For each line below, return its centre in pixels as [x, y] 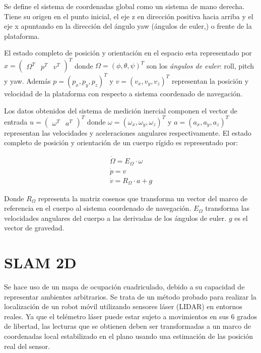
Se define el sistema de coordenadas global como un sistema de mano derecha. [124, 6]
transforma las [227, 208]
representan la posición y [210, 80]
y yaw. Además [27, 80]
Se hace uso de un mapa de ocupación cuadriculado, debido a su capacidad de [124, 286]
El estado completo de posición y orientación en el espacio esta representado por [128, 53]
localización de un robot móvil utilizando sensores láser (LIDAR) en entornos [123, 306]
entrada [16, 121]
